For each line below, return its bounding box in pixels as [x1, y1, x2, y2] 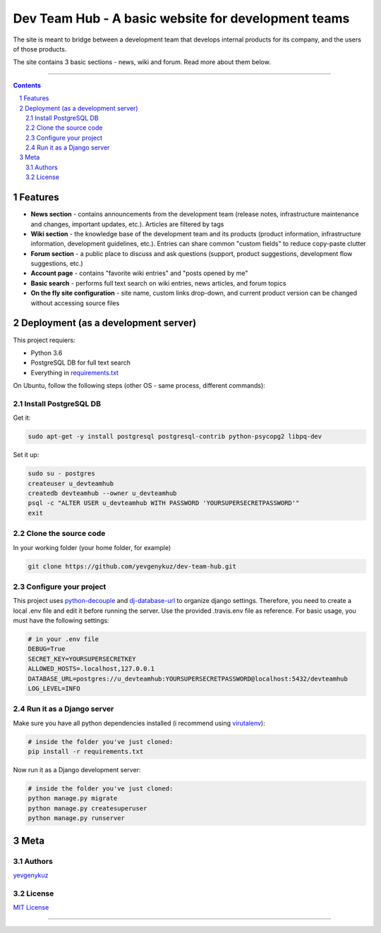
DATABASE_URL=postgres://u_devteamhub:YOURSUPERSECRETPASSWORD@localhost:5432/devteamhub [28, 674, 349, 683]
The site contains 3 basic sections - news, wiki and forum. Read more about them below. [13, 58, 271, 66]
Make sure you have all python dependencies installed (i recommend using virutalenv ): [13, 719, 265, 727]
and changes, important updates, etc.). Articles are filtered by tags [30, 219, 224, 228]
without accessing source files [30, 298, 120, 307]
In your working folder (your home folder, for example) [13, 543, 171, 551]
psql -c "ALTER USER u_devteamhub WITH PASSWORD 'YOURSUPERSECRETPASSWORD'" [28, 499, 300, 507]
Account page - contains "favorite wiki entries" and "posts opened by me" [30, 269, 248, 278]
